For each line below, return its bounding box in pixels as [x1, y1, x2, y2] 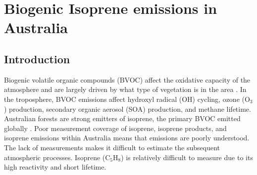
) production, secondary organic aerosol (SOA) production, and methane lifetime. [4, 103, 251, 114]
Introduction [4, 51, 70, 66]
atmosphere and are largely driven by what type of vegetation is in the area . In [4, 84, 247, 94]
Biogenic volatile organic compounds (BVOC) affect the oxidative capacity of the [4, 74, 251, 85]
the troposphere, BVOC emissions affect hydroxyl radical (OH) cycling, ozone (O [4, 93, 250, 104]
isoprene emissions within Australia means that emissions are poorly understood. [4, 132, 250, 143]
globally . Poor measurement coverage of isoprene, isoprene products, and [4, 123, 227, 133]
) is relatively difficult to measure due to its [121, 152, 253, 162]
